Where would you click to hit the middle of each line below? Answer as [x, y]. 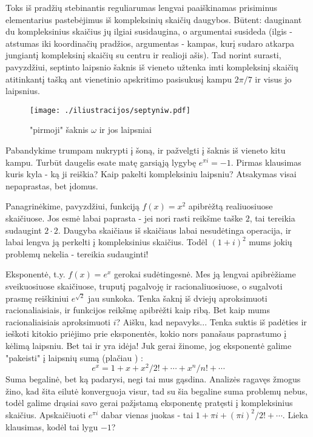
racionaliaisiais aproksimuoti [58, 321]
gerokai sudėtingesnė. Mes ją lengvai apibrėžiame [205, 274]
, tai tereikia [272, 218]
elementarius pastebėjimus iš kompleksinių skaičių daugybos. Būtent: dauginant [154, 19]
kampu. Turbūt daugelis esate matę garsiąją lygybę [101, 162]
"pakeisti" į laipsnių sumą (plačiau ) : [74, 357]
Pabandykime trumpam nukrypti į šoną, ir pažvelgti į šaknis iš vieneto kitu [146, 150]
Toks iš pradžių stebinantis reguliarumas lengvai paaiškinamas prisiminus [142, 7]
